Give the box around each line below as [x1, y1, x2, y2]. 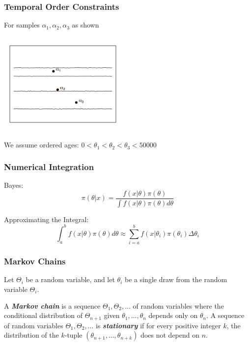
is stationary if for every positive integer [95, 320, 221, 330]
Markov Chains [4, 255, 66, 267]
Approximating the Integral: [4, 214, 89, 224]
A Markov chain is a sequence [4, 300, 101, 311]
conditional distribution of [4, 310, 83, 320]
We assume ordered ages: [4, 140, 79, 150]
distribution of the [4, 330, 59, 340]
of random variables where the [133, 300, 224, 311]
